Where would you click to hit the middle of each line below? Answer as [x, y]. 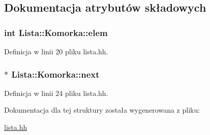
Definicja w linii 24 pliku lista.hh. [56, 93]
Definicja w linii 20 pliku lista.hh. [56, 51]
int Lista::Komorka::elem [56, 32]
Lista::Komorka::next [55, 74]
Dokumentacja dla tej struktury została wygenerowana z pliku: [102, 110]
